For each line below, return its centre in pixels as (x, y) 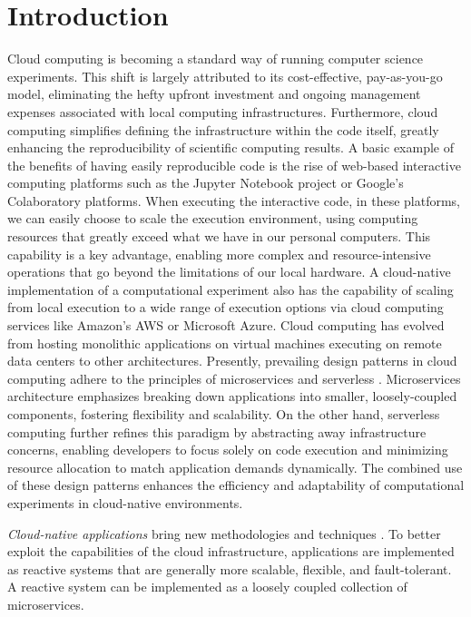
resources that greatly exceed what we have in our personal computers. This (219, 236)
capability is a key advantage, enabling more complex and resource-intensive (219, 254)
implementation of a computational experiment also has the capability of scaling (231, 289)
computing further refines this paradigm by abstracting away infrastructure (217, 431)
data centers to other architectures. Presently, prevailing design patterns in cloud (232, 361)
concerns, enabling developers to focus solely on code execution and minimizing (228, 450)
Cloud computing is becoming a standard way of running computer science (216, 59)
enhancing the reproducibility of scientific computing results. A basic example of (231, 147)
